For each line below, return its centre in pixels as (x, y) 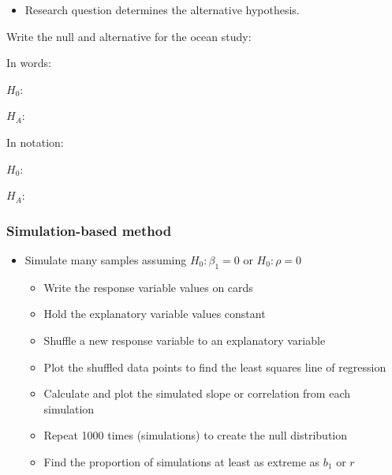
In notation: (35, 142)
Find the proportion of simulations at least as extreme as (182, 461)
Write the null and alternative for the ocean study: (129, 36)
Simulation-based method (89, 230)
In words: (29, 63)
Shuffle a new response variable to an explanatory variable (185, 340)
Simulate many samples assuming (106, 259)
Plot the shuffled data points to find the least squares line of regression (215, 367)
